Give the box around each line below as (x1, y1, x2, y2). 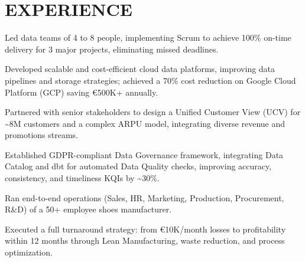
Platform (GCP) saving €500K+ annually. (5, 86, 158, 98)
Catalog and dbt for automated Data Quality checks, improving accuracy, (5, 160, 272, 172)
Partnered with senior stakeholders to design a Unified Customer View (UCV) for (5, 106, 301, 118)
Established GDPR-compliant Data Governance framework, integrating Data (5, 148, 284, 161)
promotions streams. (5, 129, 78, 141)
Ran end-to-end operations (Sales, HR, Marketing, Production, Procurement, (5, 191, 284, 204)
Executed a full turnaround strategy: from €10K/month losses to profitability (5, 222, 286, 235)
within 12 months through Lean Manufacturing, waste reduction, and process (5, 234, 285, 247)
